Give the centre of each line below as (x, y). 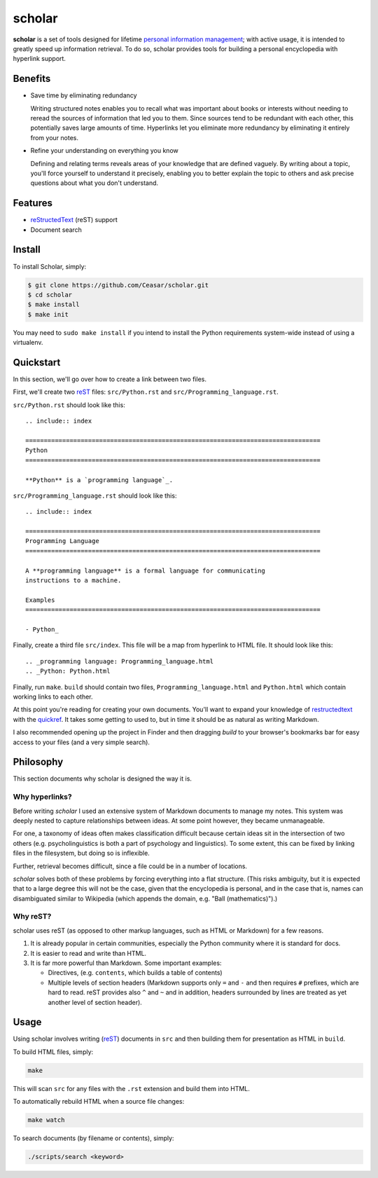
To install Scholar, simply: (50, 266)
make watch (46, 1120)
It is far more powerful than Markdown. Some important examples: (126, 963)
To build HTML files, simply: (53, 1052)
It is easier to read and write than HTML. (89, 953)
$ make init (48, 314)
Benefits (32, 79)
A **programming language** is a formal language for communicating (145, 570)
